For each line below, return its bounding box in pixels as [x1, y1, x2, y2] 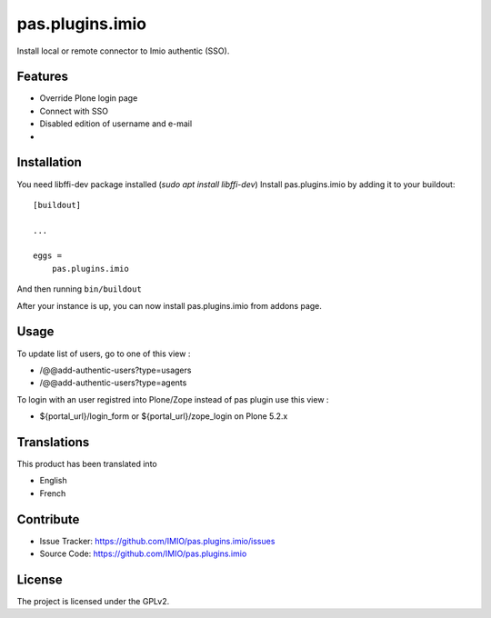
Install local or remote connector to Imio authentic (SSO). [16, 45, 230, 56]
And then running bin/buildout [16, 284, 143, 294]
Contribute [16, 512, 80, 527]
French [39, 487, 66, 499]
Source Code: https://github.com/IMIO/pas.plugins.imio [39, 548, 247, 559]
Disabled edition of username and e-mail [39, 118, 193, 129]
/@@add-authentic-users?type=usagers [39, 364, 192, 375]
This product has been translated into [16, 459, 158, 470]
